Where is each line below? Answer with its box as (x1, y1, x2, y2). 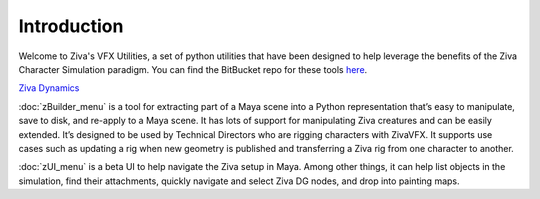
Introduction (18, 15, 124, 37)
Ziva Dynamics (18, 82, 80, 94)
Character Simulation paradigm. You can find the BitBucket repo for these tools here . (18, 63, 368, 75)
